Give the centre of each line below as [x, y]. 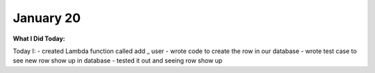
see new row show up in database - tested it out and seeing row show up [118, 61]
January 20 [47, 18]
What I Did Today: [39, 39]
